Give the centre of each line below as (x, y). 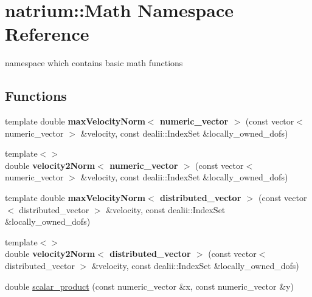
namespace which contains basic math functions (94, 63)
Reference (47, 34)
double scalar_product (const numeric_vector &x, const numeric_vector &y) (149, 286)
